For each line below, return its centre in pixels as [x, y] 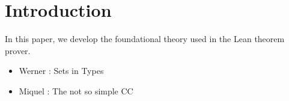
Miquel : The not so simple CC [76, 90]
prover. [18, 50]
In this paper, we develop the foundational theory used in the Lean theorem [145, 39]
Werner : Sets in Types [61, 71]
